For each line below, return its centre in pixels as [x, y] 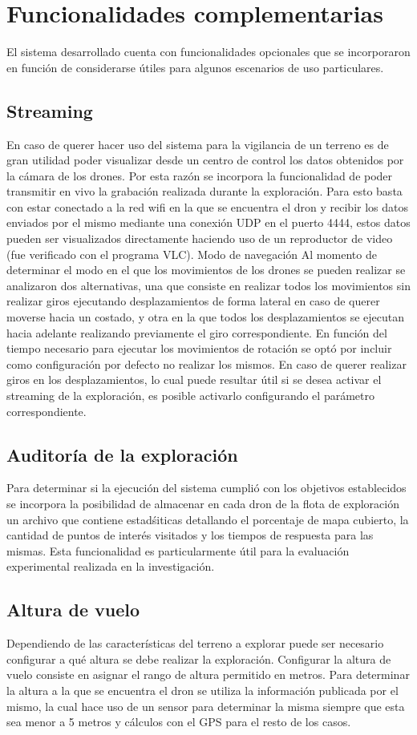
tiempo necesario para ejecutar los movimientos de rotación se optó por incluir [199, 348]
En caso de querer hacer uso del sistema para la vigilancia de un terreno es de [198, 144]
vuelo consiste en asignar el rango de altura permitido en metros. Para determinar [208, 674]
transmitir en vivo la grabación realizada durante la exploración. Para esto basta [204, 191]
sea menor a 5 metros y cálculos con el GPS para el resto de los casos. [179, 722]
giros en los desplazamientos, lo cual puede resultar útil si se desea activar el [194, 380]
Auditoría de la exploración [122, 454]
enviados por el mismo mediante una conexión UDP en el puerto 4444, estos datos [208, 222]
